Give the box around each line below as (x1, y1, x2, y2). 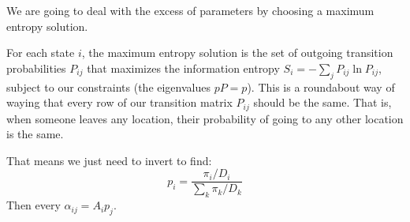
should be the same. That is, (253, 94, 392, 111)
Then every (6, 197, 61, 213)
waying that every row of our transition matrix (6, 94, 233, 111)
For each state (6, 44, 75, 61)
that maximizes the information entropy (87, 59, 280, 76)
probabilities (6, 59, 66, 76)
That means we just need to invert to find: (6, 152, 212, 168)
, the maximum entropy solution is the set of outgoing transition (81, 44, 393, 61)
